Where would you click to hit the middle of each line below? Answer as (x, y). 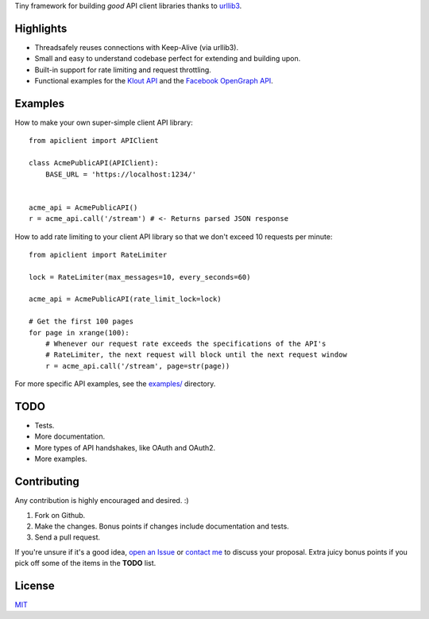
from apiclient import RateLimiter (98, 255)
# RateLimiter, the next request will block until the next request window (196, 355)
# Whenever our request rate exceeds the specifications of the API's (186, 344)
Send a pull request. (68, 537)
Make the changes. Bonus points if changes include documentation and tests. (162, 526)
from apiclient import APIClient (94, 141)
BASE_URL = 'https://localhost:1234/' (121, 174)
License (35, 585)
